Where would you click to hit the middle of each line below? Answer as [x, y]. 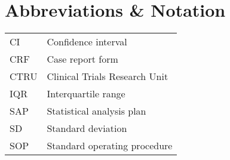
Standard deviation [87, 128]
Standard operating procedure [110, 146]
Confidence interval [87, 42]
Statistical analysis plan [96, 111]
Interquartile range [86, 94]
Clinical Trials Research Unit [108, 76]
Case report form [82, 59]
